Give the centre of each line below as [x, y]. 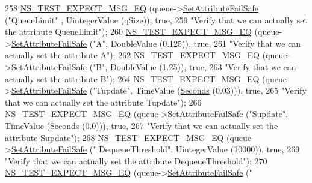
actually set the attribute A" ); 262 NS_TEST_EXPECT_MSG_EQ [132, 55]
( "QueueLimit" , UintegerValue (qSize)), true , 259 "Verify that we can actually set [156, 19]
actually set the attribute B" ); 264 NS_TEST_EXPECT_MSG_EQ [132, 78]
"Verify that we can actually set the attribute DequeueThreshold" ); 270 [136, 160]
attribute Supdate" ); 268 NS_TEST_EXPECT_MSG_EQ [114, 137]
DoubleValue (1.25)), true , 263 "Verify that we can [203, 66]
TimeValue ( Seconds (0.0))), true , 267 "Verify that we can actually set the [142, 125]
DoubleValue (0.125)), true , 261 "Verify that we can [206, 43]
